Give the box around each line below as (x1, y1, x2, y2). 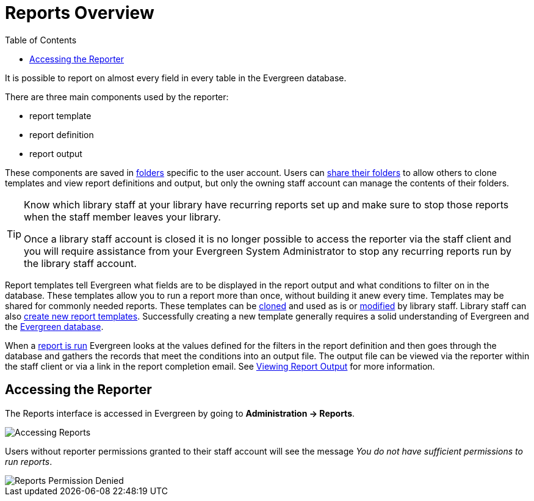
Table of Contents (5, 34, 77, 45)
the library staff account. (24, 257, 137, 269)
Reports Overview (5, 2, 154, 23)
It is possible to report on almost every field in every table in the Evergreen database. (5, 72, 347, 83)
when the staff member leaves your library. (24, 210, 221, 223)
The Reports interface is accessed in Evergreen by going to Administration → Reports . (5, 408, 355, 419)
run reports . (5, 456, 52, 467)
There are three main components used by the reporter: (5, 91, 229, 102)
